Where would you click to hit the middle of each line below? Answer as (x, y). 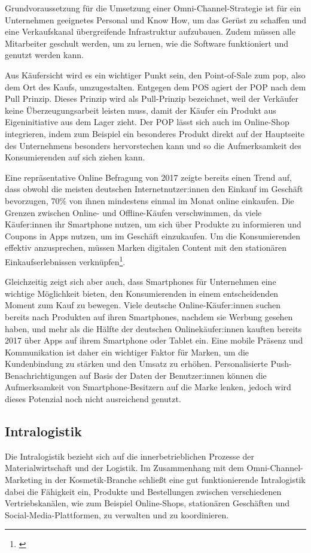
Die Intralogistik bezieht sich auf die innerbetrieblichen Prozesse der (130, 456)
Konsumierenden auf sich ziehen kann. (75, 157)
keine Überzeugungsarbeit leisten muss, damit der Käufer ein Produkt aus (141, 110)
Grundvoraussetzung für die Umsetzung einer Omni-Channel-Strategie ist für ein (153, 8)
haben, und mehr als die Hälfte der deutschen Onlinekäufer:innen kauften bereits (153, 328)
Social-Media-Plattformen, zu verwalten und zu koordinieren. (117, 514)
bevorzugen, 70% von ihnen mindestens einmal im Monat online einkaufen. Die (150, 200)
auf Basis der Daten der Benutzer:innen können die (173, 375)
